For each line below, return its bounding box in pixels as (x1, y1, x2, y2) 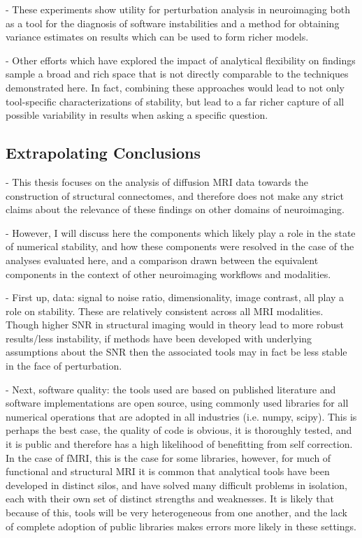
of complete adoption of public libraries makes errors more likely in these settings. (6, 518, 356, 533)
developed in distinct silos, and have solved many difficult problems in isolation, (6, 477, 347, 492)
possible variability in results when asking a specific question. (6, 108, 268, 122)
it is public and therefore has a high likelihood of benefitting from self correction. (6, 437, 353, 451)
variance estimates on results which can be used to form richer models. (6, 29, 309, 44)
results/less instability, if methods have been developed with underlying (6, 330, 312, 345)
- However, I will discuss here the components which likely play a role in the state (6, 225, 356, 240)
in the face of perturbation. (6, 358, 122, 373)
